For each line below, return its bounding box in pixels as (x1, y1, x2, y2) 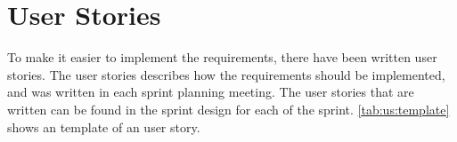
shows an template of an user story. (7, 117, 200, 136)
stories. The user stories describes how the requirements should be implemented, (7, 65, 445, 83)
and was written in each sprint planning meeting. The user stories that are (7, 83, 414, 101)
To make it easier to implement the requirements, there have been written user (7, 48, 437, 67)
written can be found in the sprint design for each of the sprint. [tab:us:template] (7, 99, 450, 118)
